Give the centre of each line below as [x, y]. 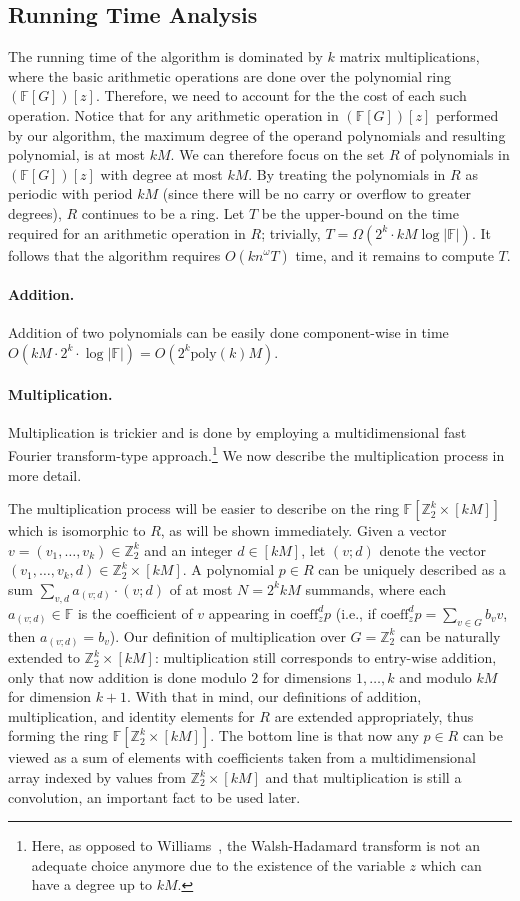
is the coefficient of [135, 612]
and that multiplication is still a [363, 777]
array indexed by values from [97, 777]
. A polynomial [228, 569]
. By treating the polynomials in [347, 173]
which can [451, 864]
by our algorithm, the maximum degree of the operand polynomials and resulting [257, 134]
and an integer [188, 549]
